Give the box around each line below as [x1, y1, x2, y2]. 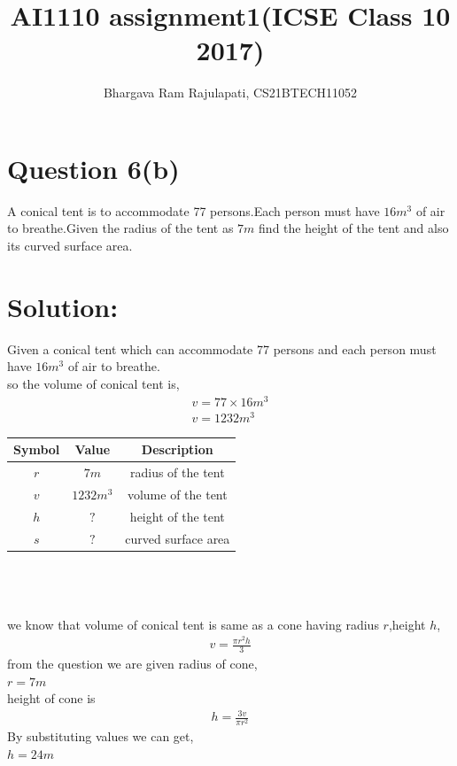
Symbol [13, 440, 60, 459]
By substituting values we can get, [7, 727, 194, 746]
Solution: [7, 288, 119, 324]
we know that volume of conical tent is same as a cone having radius [7, 615, 379, 633]
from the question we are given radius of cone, [7, 654, 258, 673]
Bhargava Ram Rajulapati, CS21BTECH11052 [103, 83, 358, 102]
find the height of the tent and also [259, 219, 449, 237]
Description [141, 440, 213, 459]
